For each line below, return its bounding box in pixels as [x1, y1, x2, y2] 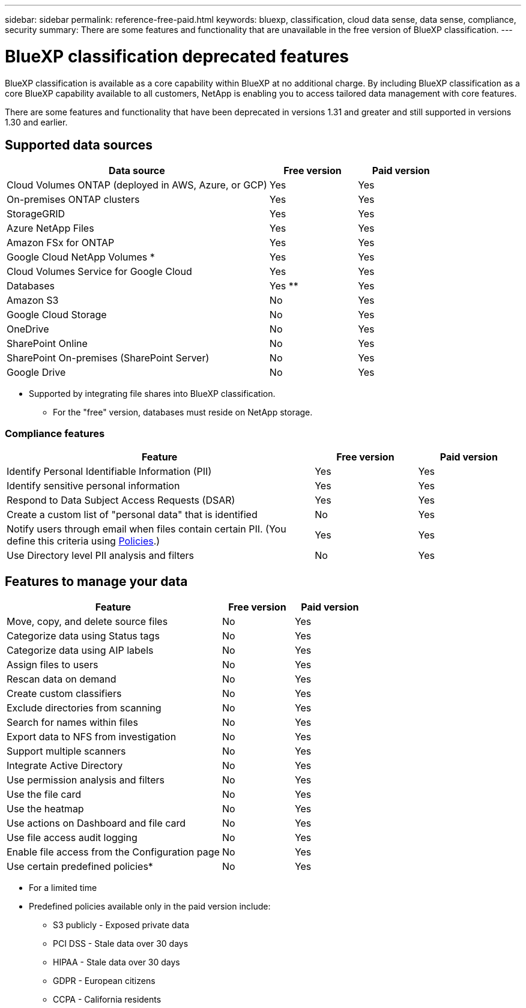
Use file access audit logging [7, 831, 138, 844]
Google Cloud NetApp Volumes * [7, 251, 155, 264]
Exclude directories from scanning [7, 701, 162, 714]
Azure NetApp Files [7, 222, 94, 235]
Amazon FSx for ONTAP [7, 237, 115, 249]
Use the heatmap [7, 802, 84, 815]
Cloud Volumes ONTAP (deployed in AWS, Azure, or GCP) [7, 179, 267, 192]
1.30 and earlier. [5, 116, 68, 127]
